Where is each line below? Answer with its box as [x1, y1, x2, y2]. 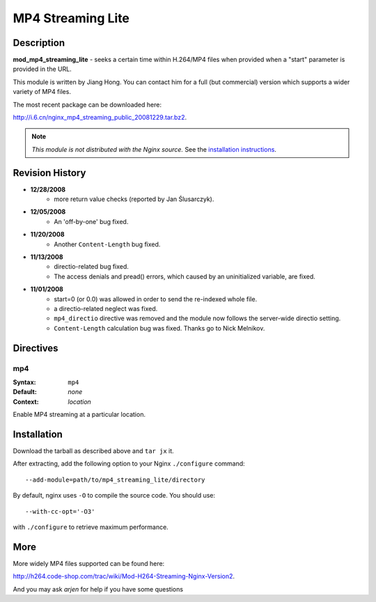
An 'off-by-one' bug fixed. [54, 217, 129, 225]
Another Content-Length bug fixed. [54, 240, 161, 248]
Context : [13, 397, 39, 406]
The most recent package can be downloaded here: [13, 100, 162, 109]
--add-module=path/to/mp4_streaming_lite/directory [25, 475, 205, 484]
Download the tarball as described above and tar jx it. [13, 447, 174, 455]
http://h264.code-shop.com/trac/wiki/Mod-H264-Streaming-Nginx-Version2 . [13, 572, 235, 580]
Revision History [13, 167, 86, 179]
